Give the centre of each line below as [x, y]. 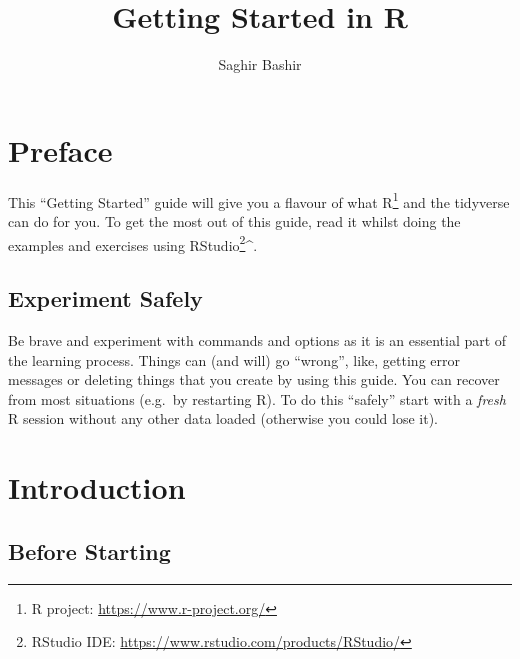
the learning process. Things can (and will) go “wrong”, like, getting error [234, 359]
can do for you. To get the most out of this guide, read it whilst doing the [234, 220]
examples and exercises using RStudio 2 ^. [133, 243]
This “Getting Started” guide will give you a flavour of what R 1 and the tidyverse [259, 200]
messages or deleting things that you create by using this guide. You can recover [254, 379]
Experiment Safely [105, 298]
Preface [60, 149]
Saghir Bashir [260, 64]
